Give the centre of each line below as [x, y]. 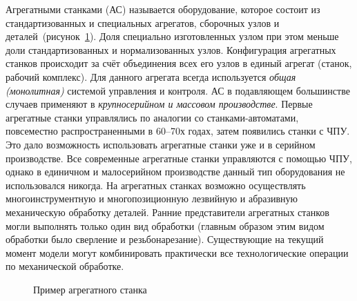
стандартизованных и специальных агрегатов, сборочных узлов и [143, 22]
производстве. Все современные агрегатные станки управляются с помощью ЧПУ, [179, 158]
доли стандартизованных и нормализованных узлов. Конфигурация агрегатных [171, 49]
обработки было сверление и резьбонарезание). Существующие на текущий [165, 239]
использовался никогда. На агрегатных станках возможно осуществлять [156, 185]
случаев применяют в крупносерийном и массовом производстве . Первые [159, 104]
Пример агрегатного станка [90, 289]
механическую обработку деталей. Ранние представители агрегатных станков [167, 212]
